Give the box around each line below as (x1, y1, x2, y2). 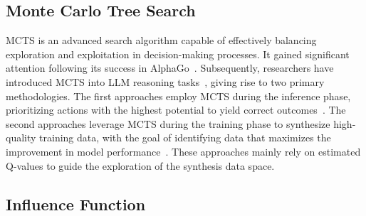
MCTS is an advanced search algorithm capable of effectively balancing (6, 33, 317, 48)
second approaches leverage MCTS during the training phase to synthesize (6, 116, 330, 131)
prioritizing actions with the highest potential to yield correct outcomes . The (6, 102, 346, 117)
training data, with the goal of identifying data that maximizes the (39, 130, 331, 145)
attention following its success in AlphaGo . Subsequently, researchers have (6, 60, 334, 75)
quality (6, 130, 36, 145)
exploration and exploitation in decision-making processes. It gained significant (6, 46, 350, 61)
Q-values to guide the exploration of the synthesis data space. (6, 158, 275, 173)
